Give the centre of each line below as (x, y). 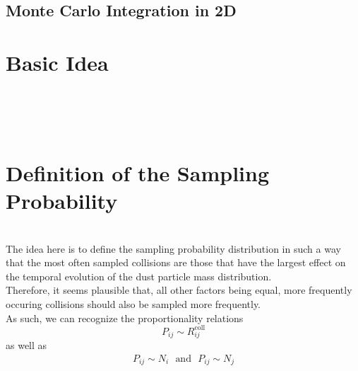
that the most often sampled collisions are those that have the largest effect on (176, 262)
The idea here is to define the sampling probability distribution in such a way (173, 248)
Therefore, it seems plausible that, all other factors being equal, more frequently (179, 290)
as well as (26, 345)
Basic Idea (57, 62)
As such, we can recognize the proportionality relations (125, 318)
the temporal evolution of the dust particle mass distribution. (139, 276)
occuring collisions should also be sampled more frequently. (133, 303)
